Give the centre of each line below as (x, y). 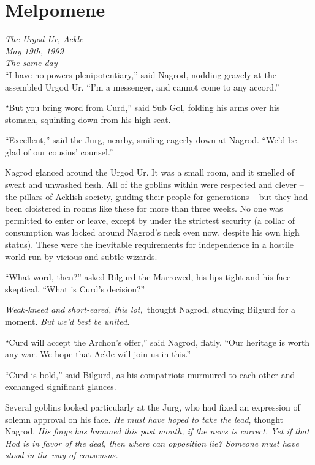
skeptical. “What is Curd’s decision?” (75, 288)
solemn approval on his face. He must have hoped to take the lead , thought (144, 419)
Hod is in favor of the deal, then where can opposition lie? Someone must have (152, 443)
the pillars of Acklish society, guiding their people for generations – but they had (157, 196)
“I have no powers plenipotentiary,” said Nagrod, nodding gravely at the (141, 74)
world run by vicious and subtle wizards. (81, 256)
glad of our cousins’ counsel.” (59, 151)
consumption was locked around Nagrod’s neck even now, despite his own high (152, 232)
